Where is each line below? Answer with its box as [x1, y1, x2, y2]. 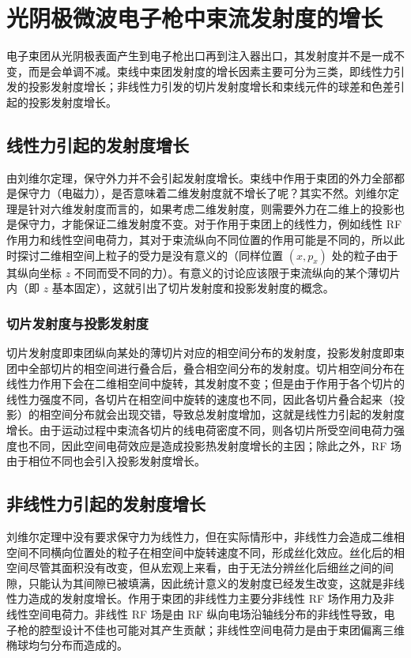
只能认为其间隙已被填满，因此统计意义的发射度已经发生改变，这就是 [28, 574, 383, 591]
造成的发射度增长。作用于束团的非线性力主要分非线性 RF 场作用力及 [28, 590, 383, 607]
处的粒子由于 [331, 246, 398, 263]
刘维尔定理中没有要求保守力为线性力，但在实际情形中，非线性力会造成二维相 [6, 528, 405, 545]
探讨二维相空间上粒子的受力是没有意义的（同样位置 [17, 246, 283, 263]
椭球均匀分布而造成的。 [6, 637, 128, 653]
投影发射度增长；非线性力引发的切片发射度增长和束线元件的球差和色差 [28, 78, 394, 95]
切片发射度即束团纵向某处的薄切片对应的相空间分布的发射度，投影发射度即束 [6, 344, 405, 361]
